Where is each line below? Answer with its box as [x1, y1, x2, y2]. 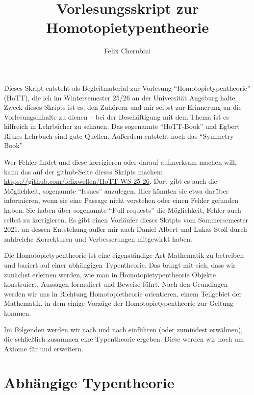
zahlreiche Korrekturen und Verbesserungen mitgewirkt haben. [4, 233, 192, 244]
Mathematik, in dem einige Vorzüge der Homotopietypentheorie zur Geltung [4, 298, 234, 308]
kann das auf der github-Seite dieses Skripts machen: [4, 166, 163, 176]
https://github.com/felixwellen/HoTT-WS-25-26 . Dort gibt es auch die [4, 176, 217, 186]
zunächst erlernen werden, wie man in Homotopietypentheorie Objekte [4, 269, 216, 279]
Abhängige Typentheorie [4, 372, 175, 392]
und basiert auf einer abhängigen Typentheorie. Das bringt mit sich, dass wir [4, 260, 236, 270]
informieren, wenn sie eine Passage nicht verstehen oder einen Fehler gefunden [4, 195, 239, 205]
